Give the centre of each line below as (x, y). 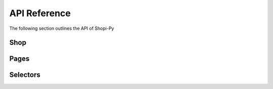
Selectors (25, 75)
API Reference (40, 13)
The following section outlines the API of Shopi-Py (62, 28)
